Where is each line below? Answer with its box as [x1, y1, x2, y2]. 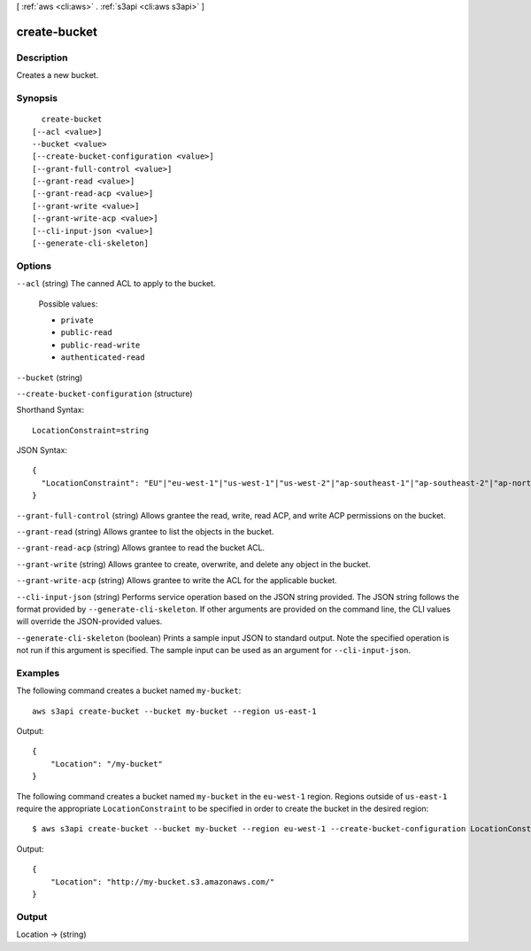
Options [16, 260, 52, 272]
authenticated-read [60, 353, 145, 362]
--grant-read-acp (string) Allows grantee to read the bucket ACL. [16, 542, 265, 553]
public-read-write [60, 339, 141, 350]
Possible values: [38, 298, 98, 309]
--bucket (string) [16, 372, 83, 383]
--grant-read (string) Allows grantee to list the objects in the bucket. [16, 526, 274, 537]
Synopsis [16, 91, 58, 104]
